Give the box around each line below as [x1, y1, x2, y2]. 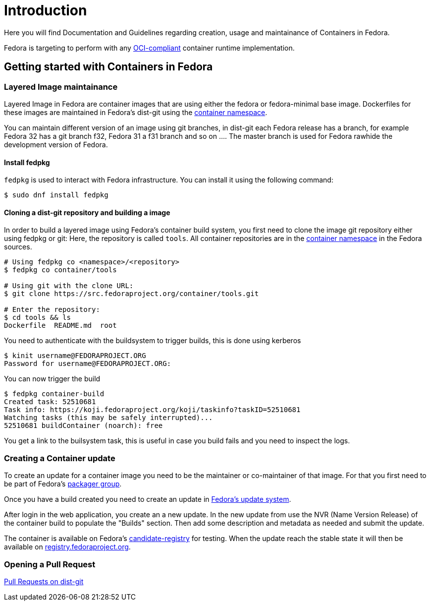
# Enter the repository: [4, 305, 100, 314]
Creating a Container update [4, 453, 115, 463]
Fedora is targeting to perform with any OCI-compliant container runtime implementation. [4, 43, 295, 52]
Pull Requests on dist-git [4, 577, 84, 586]
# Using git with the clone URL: [4, 282, 134, 290]
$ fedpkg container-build [4, 390, 105, 398]
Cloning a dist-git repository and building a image [4, 208, 170, 217]
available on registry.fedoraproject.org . [4, 543, 131, 551]
